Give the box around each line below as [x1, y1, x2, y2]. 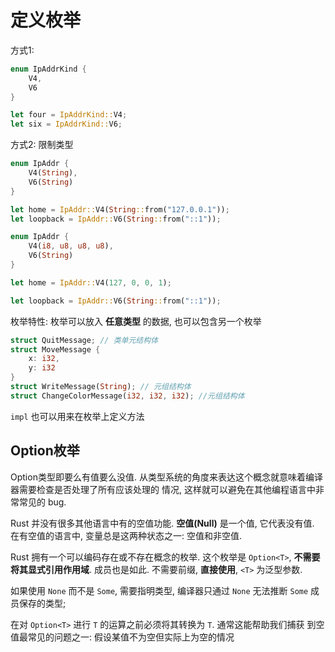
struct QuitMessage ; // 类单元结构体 [10, 335, 159, 345]
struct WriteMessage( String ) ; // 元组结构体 [10, 382, 192, 392]
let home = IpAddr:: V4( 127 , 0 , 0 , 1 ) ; [10, 277, 172, 288]
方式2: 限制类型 [10, 139, 74, 151]
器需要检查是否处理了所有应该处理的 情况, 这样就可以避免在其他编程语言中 [10, 483, 316, 495]
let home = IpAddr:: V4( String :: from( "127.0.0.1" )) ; [10, 204, 230, 215]
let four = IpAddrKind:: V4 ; [10, 110, 128, 120]
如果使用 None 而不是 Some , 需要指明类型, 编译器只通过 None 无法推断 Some [10, 584, 309, 596]
